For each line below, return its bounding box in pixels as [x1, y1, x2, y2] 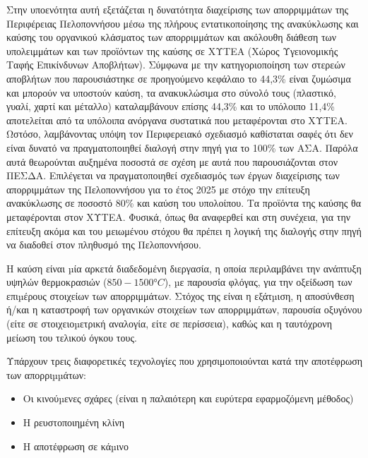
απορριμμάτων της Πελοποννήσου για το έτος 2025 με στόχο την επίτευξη [6, 181, 310, 196]
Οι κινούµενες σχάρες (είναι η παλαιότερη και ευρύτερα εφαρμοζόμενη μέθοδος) [23, 391, 354, 406]
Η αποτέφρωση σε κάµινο [23, 438, 129, 453]
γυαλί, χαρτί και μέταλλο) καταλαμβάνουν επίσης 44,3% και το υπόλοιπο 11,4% [6, 99, 335, 114]
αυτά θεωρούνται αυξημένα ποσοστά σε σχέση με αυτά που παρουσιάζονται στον [6, 154, 338, 169]
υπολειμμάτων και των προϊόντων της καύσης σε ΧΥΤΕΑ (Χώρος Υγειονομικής [6, 43, 338, 58]
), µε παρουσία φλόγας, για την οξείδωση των [164, 275, 352, 289]
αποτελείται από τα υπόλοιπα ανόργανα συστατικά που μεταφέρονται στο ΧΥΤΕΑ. [6, 112, 348, 127]
